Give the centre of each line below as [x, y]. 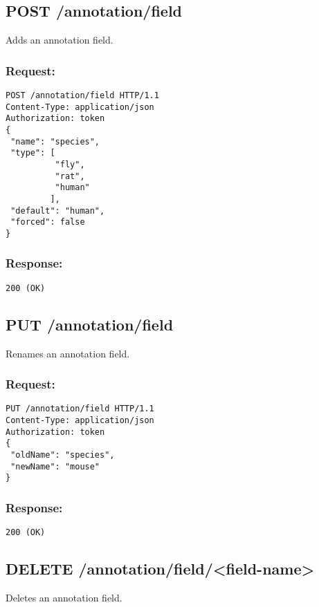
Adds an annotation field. [60, 40]
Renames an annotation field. [68, 353]
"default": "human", [58, 211]
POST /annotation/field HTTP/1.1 [82, 96]
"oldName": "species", [63, 455]
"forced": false [48, 222]
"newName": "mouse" [55, 466]
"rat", [70, 176]
